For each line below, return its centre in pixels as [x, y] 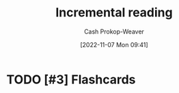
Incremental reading [114, 13]
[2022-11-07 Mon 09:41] [114, 44]
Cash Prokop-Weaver [114, 31]
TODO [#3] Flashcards [71, 79]
